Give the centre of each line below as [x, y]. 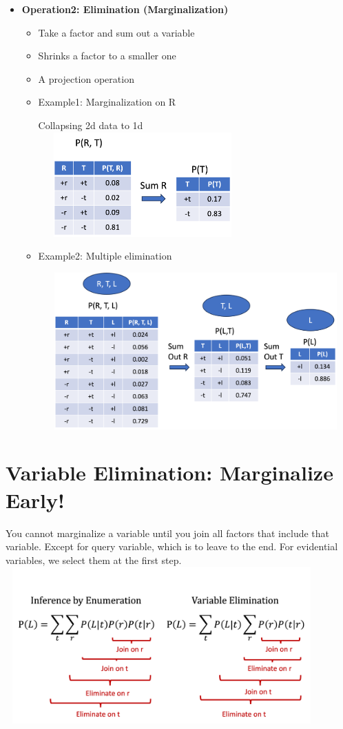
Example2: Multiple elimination [105, 256]
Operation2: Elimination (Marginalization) [125, 9]
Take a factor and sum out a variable [116, 32]
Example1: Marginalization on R [107, 102]
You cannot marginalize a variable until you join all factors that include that [168, 533]
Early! [35, 499]
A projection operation [86, 78]
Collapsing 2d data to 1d [91, 125]
